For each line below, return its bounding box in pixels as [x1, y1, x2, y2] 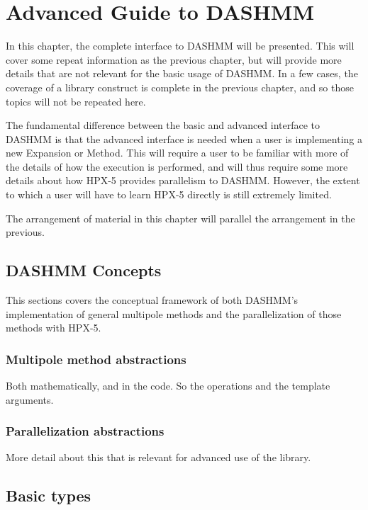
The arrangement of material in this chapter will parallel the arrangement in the [6, 210, 355, 225]
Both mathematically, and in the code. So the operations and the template [6, 378, 330, 393]
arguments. [6, 392, 54, 407]
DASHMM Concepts [6, 259, 162, 281]
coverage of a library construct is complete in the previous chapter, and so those [6, 79, 354, 94]
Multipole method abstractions [6, 350, 186, 368]
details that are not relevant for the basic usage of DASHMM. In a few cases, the [6, 66, 358, 81]
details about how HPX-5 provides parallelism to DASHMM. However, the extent [6, 173, 360, 188]
